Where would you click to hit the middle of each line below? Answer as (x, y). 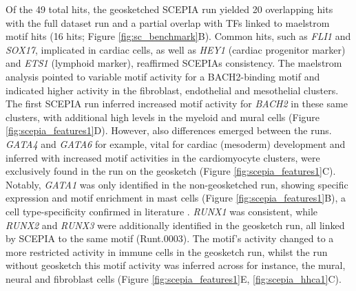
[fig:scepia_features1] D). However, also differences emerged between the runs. (169, 130)
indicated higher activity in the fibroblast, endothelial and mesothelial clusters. (172, 90)
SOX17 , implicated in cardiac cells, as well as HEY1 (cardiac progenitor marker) (176, 49)
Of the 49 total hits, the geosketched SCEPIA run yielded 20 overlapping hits (169, 9)
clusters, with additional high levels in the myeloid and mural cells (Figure (163, 117)
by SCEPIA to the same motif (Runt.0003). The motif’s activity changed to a (170, 238)
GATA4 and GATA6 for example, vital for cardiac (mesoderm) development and (176, 143)
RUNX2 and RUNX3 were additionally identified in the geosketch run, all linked (175, 225)
